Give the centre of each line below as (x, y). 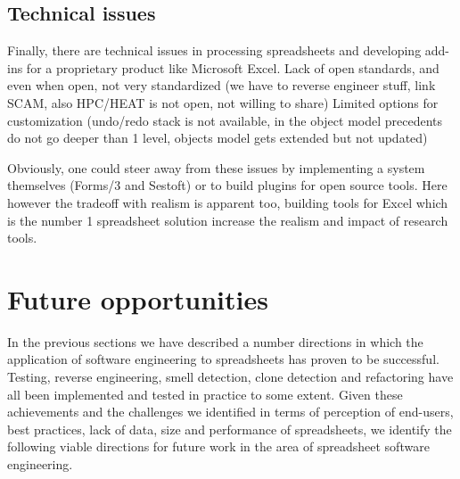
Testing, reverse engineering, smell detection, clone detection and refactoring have (230, 377)
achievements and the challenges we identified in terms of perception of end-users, (230, 412)
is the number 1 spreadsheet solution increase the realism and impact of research (228, 220)
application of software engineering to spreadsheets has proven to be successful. (223, 359)
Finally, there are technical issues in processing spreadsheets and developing (214, 50)
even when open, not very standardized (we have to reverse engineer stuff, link (222, 85)
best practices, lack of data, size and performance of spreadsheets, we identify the (230, 429)
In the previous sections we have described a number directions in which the (215, 341)
